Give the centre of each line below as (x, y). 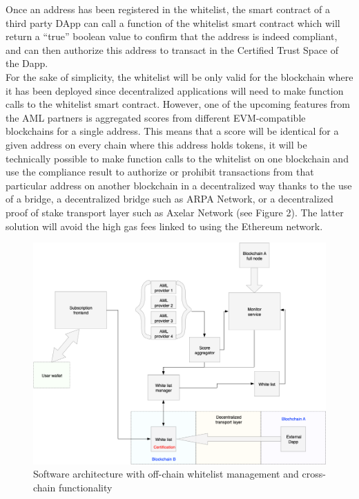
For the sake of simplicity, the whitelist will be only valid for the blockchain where (179, 76)
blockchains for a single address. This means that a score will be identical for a (172, 131)
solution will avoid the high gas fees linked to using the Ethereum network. (164, 226)
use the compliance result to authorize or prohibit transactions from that (160, 172)
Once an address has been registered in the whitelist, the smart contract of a (168, 9)
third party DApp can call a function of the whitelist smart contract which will (173, 22)
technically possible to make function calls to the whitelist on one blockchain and (177, 158)
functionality (85, 488)
